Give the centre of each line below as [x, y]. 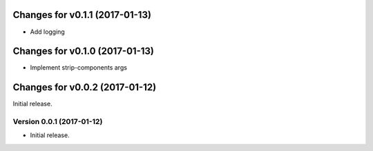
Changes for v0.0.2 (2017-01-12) [85, 87]
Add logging [47, 32]
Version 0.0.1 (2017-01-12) [58, 122]
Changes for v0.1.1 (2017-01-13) [82, 15]
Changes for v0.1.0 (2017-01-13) [84, 51]
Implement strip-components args [79, 68]
